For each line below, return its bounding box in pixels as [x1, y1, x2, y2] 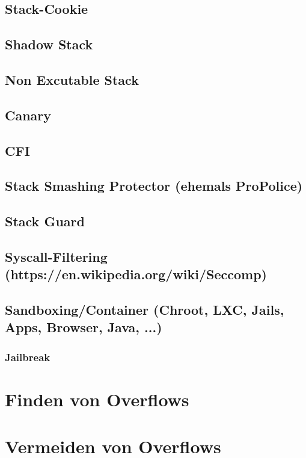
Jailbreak [5, 349, 50, 364]
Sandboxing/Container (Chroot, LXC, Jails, [5, 300, 284, 319]
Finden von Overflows [5, 386, 189, 411]
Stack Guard [5, 212, 85, 231]
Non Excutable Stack [5, 70, 139, 88]
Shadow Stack [5, 35, 93, 54]
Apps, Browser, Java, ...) [5, 318, 162, 336]
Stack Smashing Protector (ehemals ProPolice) [5, 176, 303, 195]
